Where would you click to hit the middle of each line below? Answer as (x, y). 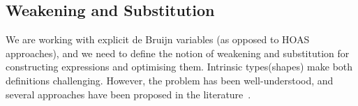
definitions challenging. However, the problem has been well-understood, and (170, 80)
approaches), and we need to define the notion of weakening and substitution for (178, 53)
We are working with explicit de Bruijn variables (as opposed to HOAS (158, 39)
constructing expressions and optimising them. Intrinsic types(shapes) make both (179, 67)
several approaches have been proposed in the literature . (128, 94)
